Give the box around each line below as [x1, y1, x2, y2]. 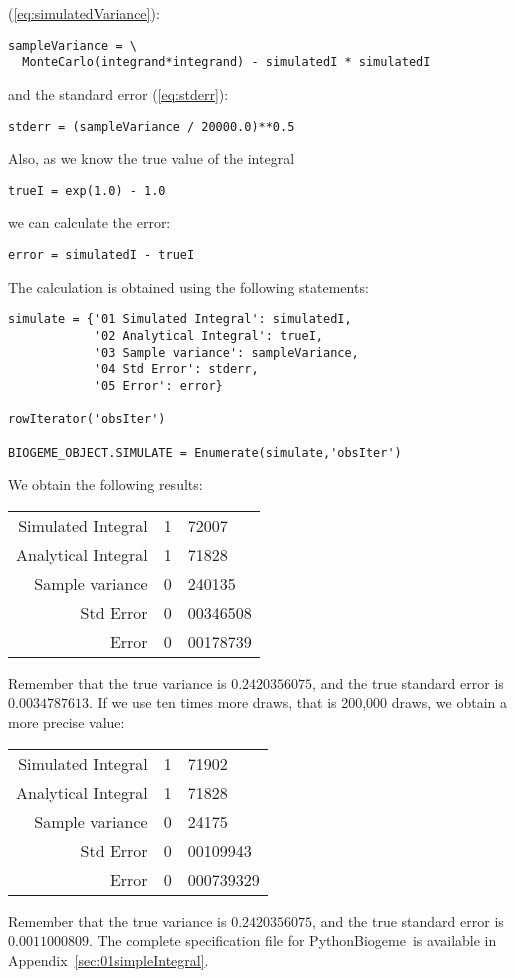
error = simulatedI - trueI [8, 248, 195, 262]
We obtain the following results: [8, 474, 203, 495]
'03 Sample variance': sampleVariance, [93, 345, 359, 360]
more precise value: [8, 711, 125, 732]
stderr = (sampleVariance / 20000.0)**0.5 [8, 119, 295, 134]
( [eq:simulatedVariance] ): [8, 3, 160, 23]
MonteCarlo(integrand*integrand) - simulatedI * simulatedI [22, 55, 431, 70]
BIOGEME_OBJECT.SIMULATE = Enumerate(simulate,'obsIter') [8, 445, 402, 460]
